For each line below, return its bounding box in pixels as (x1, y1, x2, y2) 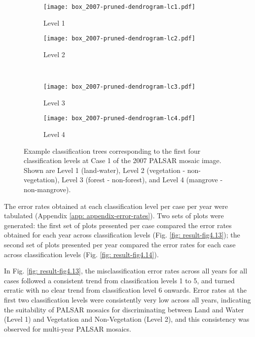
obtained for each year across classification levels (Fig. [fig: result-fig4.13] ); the (4, 230, 240, 240)
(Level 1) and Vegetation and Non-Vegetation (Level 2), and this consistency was (4, 314, 250, 324)
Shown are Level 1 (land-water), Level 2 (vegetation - (24, 165, 185, 175)
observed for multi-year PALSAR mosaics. (4, 323, 131, 334)
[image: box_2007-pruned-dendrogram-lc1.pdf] (43, 3, 195, 10)
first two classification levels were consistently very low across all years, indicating (4, 294, 251, 304)
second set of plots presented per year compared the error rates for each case (4, 239, 236, 249)
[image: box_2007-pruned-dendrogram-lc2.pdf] (43, 35, 195, 42)
